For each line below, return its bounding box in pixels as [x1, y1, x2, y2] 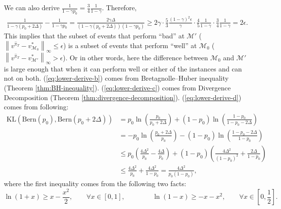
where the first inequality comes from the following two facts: [4, 178, 186, 189]
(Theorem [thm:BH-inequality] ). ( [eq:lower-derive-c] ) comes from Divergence [4, 82, 231, 92]
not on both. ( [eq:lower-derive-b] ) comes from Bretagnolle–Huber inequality [4, 73, 229, 83]
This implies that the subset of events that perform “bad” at [4, 31, 185, 40]
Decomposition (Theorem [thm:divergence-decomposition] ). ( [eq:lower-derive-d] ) [4, 92, 242, 102]
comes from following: [4, 102, 69, 112]
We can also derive [4, 2, 60, 12]
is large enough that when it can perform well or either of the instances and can [4, 63, 242, 73]
